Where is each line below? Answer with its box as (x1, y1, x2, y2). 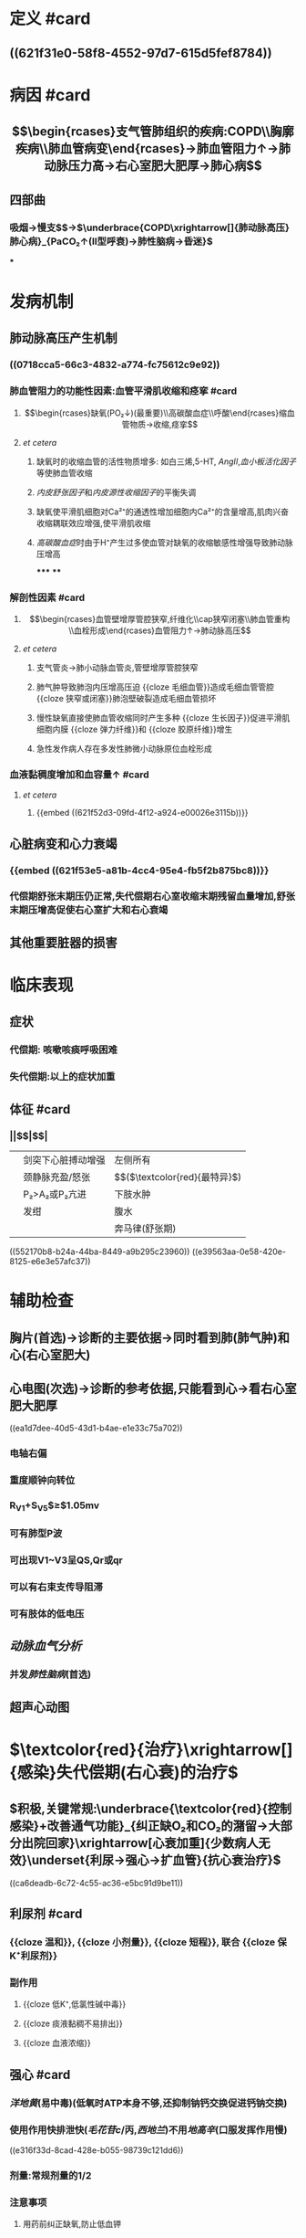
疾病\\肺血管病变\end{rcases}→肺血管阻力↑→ (15, 141, 280, 156)
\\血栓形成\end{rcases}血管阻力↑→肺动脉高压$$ (67, 625, 252, 636)
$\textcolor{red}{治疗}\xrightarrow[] (9, 1739, 293, 1759)
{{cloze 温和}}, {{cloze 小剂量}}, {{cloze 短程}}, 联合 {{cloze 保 (9, 1936, 287, 1948)
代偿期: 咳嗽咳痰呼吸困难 (9, 1043, 118, 1056)
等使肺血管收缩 (36, 467, 93, 478)
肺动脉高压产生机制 (9, 331, 117, 346)
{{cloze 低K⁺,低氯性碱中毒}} (22, 1999, 127, 2010)
